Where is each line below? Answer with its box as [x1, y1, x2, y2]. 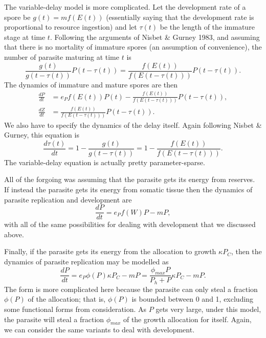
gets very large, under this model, [156, 304, 261, 314]
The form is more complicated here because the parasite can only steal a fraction [4, 283, 258, 294]
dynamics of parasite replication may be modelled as [4, 256, 169, 266]
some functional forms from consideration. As [4, 304, 147, 314]
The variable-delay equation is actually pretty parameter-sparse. [4, 156, 205, 167]
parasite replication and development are [4, 194, 132, 205]
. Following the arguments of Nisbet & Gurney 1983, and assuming [50, 31, 260, 42]
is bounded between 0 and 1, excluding [131, 294, 254, 304]
